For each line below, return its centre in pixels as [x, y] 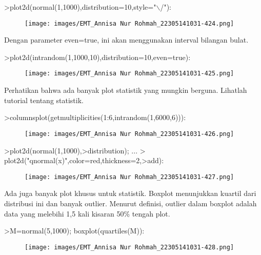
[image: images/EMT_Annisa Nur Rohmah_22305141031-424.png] [129, 23]
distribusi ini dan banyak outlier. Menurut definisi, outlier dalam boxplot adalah [130, 203]
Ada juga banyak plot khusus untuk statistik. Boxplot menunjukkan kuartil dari [130, 193]
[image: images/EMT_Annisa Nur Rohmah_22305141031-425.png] [129, 74]
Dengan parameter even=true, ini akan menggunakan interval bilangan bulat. [126, 40]
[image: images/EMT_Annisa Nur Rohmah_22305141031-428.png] [129, 247]
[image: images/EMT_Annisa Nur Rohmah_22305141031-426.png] [129, 134]
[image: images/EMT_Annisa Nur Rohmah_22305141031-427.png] [129, 177]
